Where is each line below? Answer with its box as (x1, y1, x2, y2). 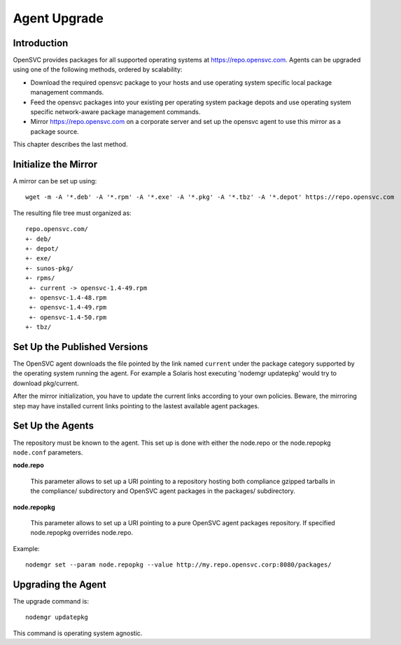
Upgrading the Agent (13, 578, 106, 590)
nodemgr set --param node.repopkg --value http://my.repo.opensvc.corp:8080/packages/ (25, 561, 332, 569)
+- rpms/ (25, 274, 55, 282)
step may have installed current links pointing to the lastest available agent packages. (13, 401, 260, 410)
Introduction (13, 37, 69, 49)
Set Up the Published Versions (13, 340, 148, 353)
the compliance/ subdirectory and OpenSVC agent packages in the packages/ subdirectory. (30, 487, 295, 495)
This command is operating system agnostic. (13, 629, 143, 637)
